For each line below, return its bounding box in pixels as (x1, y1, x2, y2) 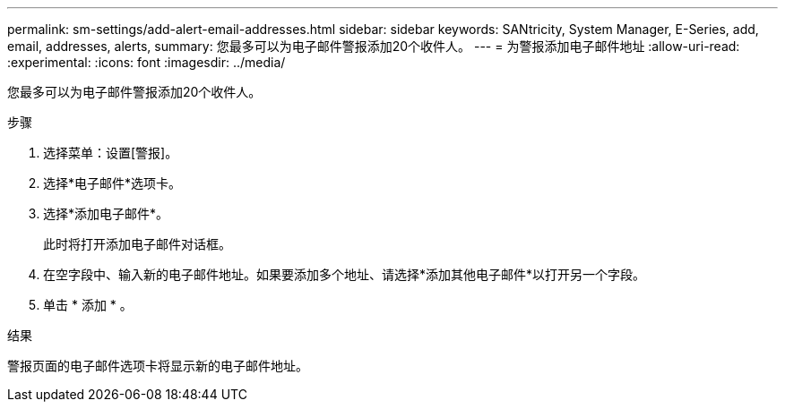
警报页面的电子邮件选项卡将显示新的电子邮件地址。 (7, 358, 308, 373)
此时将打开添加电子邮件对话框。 (43, 236, 231, 251)
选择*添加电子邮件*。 (43, 206, 169, 221)
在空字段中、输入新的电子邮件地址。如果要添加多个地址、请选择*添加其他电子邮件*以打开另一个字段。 (43, 267, 646, 282)
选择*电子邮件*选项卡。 (43, 175, 182, 191)
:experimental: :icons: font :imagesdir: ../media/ (7, 55, 286, 70)
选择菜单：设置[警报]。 (43, 145, 178, 160)
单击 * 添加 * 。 (43, 297, 133, 312)
